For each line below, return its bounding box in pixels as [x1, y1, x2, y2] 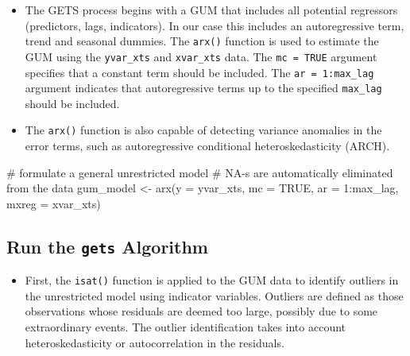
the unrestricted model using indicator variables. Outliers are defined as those [25, 287, 404, 304]
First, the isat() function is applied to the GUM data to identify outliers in [25, 272, 399, 288]
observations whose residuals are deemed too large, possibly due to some [25, 303, 378, 319]
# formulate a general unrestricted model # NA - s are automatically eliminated [6, 164, 393, 180]
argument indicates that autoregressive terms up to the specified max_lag [25, 79, 382, 96]
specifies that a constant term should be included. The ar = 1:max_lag [25, 64, 374, 80]
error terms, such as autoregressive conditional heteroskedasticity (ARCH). [25, 137, 390, 154]
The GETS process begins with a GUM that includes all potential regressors [25, 2, 398, 17]
